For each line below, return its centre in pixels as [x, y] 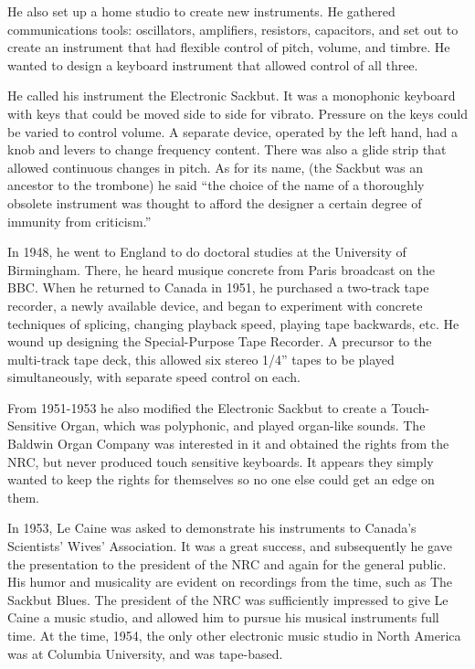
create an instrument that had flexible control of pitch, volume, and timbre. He [229, 47]
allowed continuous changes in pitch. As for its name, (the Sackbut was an [216, 167]
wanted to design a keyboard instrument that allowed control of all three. [213, 64]
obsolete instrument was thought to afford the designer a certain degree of [215, 202]
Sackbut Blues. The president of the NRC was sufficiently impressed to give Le [228, 599]
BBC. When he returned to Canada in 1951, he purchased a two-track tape [218, 287]
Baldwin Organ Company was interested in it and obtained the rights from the [228, 444]
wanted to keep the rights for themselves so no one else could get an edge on [221, 479]
